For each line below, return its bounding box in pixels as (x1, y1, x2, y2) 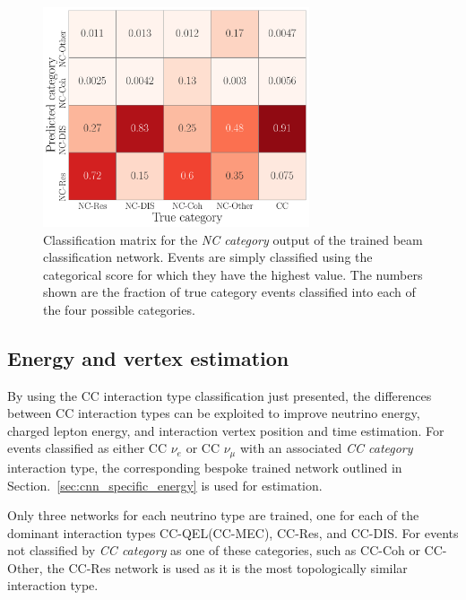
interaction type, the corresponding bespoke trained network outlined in (7, 457, 402, 476)
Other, (7, 558, 43, 577)
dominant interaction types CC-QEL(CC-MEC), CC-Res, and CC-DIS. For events (7, 523, 459, 542)
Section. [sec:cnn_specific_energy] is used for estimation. (7, 475, 323, 494)
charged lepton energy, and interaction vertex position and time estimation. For (7, 421, 444, 439)
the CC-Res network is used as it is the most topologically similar (47, 558, 408, 577)
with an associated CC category (239, 439, 413, 457)
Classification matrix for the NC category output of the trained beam (43, 230, 423, 248)
